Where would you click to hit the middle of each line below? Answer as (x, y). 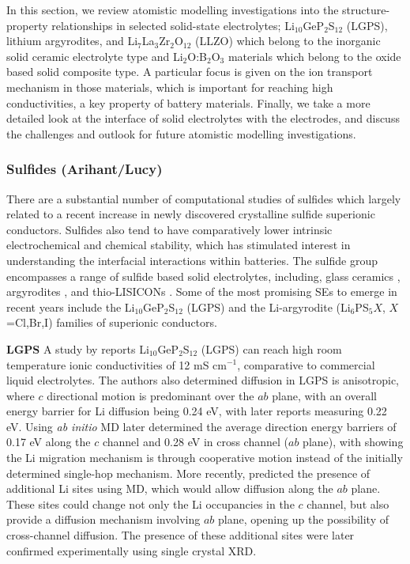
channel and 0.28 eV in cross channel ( (196, 442)
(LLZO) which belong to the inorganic (288, 41)
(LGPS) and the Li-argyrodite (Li (269, 307)
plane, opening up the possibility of (303, 519)
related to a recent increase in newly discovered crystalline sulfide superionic (191, 214)
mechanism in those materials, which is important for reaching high (170, 87)
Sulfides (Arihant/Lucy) (85, 169)
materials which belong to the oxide (314, 56)
